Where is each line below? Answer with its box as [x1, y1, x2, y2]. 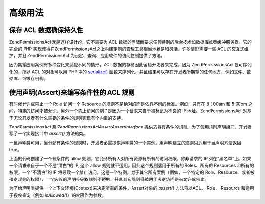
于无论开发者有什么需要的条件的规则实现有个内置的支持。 [9, 115, 125, 121]
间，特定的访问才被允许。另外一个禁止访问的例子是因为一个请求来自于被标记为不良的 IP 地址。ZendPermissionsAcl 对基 [9, 108, 252, 114]
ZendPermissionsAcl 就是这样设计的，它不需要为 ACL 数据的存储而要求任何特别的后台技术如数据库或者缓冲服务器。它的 [9, 39, 252, 45]
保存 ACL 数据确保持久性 [9, 26, 83, 34]
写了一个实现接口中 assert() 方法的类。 [9, 130, 88, 137]
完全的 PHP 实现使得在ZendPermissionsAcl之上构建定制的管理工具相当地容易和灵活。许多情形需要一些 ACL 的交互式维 [9, 46, 249, 51]
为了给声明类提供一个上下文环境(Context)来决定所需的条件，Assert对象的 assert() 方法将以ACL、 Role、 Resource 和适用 [9, 185, 255, 191]
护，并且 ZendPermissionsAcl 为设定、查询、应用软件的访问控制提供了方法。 [9, 52, 165, 58]
